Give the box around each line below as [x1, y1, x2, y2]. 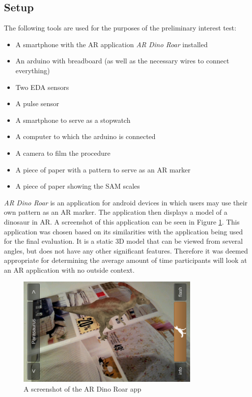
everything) [15, 65, 50, 75]
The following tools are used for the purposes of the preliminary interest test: [4, 23, 236, 33]
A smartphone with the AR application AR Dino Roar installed [15, 39, 208, 49]
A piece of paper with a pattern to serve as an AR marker [15, 164, 191, 174]
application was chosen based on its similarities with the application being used [4, 226, 243, 236]
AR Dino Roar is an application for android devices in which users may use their [4, 197, 248, 207]
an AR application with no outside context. [4, 264, 135, 275]
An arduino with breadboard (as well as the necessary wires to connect [15, 56, 229, 66]
